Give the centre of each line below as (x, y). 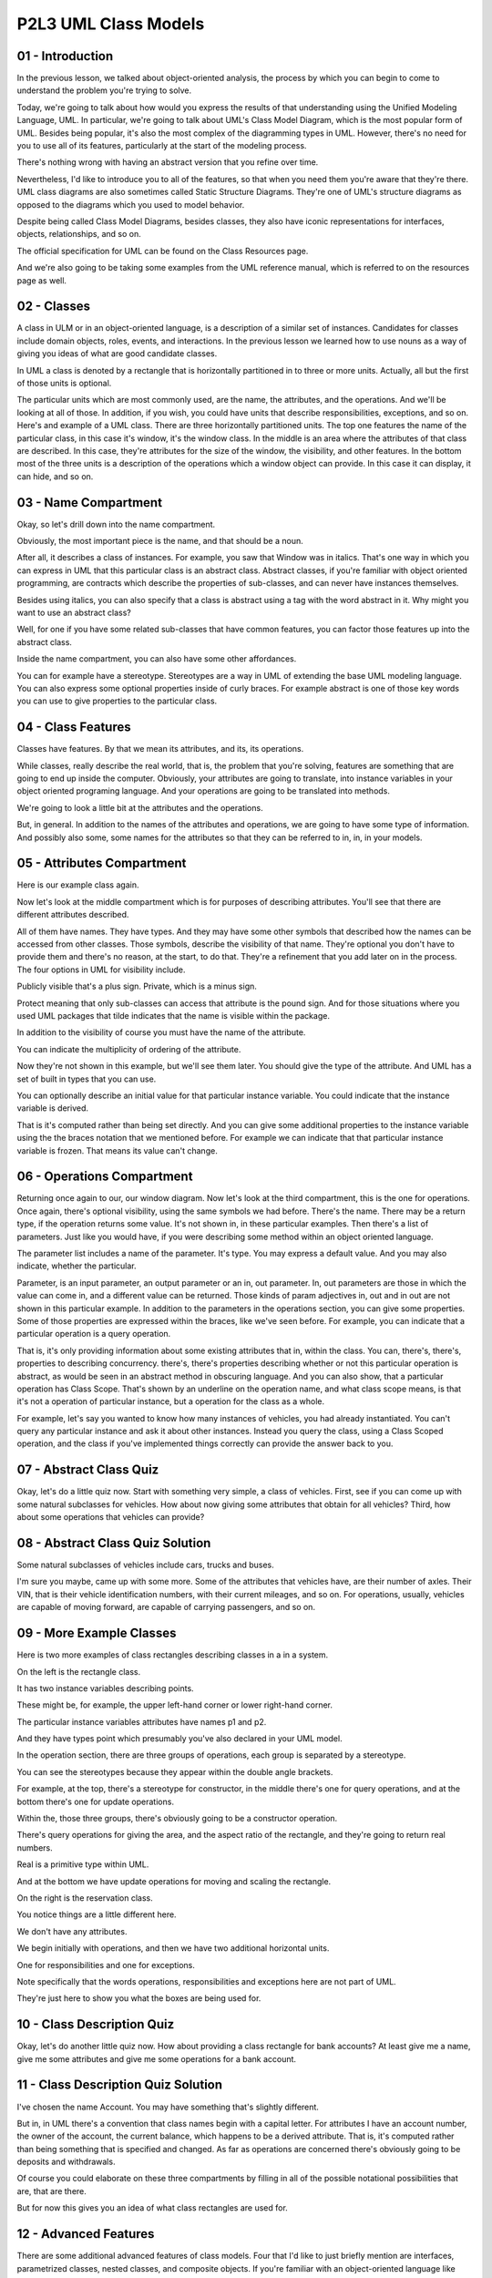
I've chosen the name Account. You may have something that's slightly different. (168, 2107)
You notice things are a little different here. (97, 1914)
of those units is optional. (64, 383)
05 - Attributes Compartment (102, 863)
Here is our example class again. (78, 885)
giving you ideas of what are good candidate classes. (117, 354)
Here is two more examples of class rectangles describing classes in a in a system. (173, 1655)
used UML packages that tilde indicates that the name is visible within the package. (173, 1016)
